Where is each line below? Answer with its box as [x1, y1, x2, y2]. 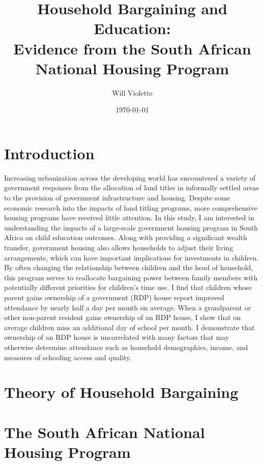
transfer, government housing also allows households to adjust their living [4, 242, 233, 252]
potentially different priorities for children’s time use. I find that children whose [4, 282, 252, 293]
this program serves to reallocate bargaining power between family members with [4, 272, 257, 282]
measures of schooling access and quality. [4, 352, 132, 362]
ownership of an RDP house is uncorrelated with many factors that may [4, 332, 229, 342]
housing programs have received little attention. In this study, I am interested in [4, 212, 254, 223]
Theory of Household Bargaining [4, 382, 239, 402]
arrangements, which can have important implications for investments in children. [4, 252, 259, 263]
